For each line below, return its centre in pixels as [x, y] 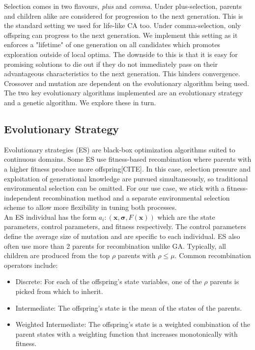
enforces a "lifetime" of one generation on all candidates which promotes [112, 44]
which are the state [186, 217]
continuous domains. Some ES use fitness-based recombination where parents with [128, 159]
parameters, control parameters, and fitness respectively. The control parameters [125, 226]
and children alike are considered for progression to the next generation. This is [124, 15]
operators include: [31, 265]
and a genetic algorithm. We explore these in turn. [80, 102]
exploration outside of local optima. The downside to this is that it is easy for [121, 54]
